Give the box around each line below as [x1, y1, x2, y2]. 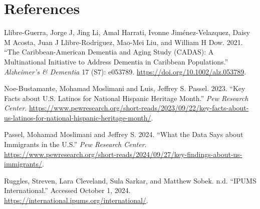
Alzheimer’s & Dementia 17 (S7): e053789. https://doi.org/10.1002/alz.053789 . [4, 66, 246, 76]
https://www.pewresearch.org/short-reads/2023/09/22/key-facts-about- [29, 102, 249, 113]
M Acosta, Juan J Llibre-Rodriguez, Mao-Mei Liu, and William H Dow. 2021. [4, 36, 243, 47]
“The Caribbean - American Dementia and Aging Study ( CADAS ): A [4, 46, 214, 57]
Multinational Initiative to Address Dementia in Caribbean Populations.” [4, 56, 228, 66]
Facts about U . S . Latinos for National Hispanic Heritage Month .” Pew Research [4, 92, 248, 103]
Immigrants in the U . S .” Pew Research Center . [4, 139, 147, 149]
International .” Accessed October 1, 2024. [4, 185, 131, 195]
